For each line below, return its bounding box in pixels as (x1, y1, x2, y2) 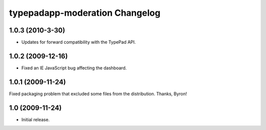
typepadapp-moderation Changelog (9, 7, 161, 18)
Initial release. (21, 116, 50, 123)
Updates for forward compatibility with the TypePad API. (21, 39, 136, 45)
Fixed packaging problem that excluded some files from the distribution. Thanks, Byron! (9, 91, 187, 97)
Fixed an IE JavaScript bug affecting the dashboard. (21, 65, 127, 71)
